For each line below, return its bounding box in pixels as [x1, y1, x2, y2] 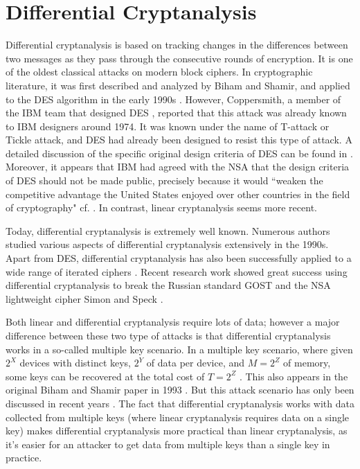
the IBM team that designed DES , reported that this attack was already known [6, 105, 347, 120]
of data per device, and [146, 355, 245, 370]
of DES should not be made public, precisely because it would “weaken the [6, 173, 323, 188]
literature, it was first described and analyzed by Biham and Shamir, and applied [6, 78, 350, 92]
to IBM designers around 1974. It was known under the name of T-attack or [6, 118, 330, 133]
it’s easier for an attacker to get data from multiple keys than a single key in [6, 436, 330, 451]
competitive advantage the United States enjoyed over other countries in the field [6, 186, 350, 201]
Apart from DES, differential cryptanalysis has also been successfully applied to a [6, 251, 352, 265]
